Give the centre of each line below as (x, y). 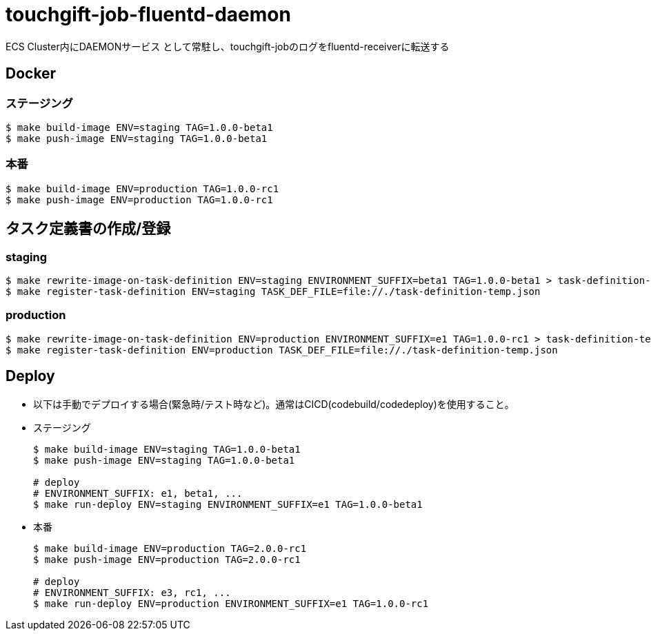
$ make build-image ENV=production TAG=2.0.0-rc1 (170, 548)
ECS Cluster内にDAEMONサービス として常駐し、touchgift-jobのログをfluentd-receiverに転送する (228, 46)
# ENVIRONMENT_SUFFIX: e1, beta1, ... (138, 493)
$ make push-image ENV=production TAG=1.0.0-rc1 (139, 199)
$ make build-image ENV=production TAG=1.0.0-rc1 (142, 188)
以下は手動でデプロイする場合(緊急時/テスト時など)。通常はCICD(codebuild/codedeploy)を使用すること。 (274, 404)
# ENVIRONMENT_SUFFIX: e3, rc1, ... (132, 592)
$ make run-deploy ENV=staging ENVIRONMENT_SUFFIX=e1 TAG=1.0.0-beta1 (228, 504)
